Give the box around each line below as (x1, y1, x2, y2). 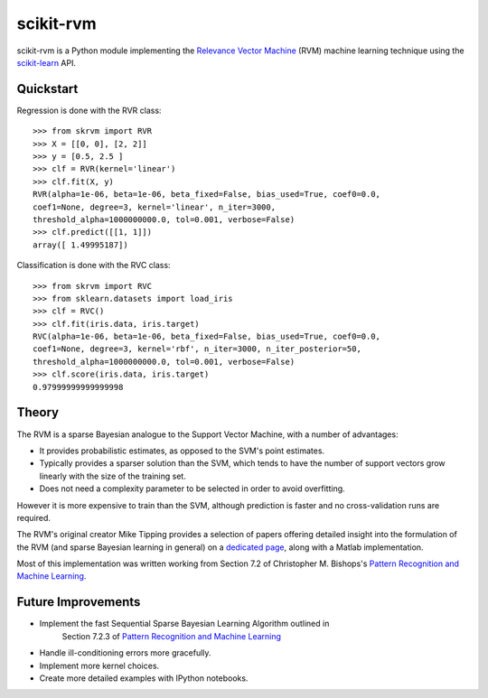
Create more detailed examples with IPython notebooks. (39, 673, 249, 684)
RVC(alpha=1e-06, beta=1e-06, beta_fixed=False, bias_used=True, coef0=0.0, (33, 331, 381, 342)
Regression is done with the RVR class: (16, 105, 162, 116)
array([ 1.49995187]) (33, 239, 128, 250)
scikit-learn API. (16, 57, 77, 68)
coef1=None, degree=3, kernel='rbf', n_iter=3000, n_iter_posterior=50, (33, 344, 361, 354)
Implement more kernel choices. (39, 660, 160, 671)
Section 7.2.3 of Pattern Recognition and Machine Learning (61, 630, 282, 641)
